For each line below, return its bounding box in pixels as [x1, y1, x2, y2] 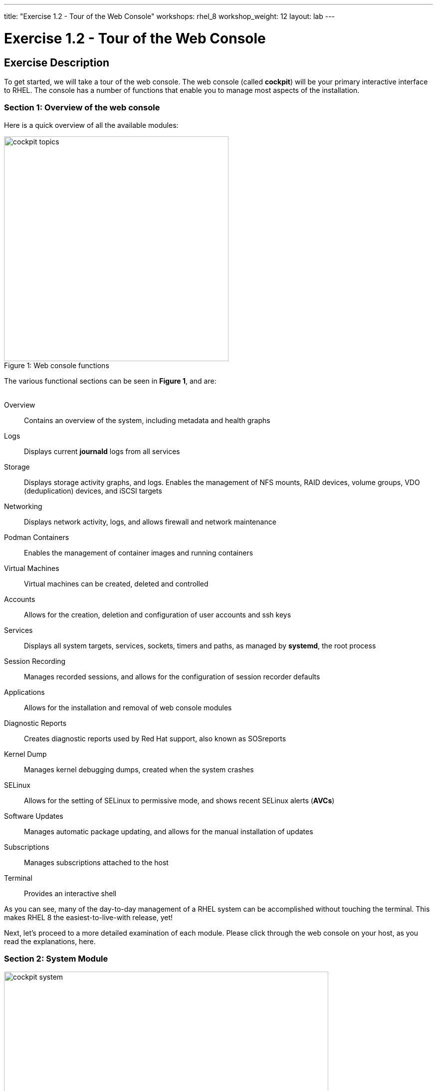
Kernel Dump [4, 749, 47, 758]
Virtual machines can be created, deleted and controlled [24, 579, 209, 588]
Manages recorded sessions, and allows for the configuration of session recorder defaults [24, 672, 320, 681]
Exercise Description [4, 56, 110, 69]
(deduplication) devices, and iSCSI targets [24, 486, 162, 495]
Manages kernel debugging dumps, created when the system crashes [24, 765, 254, 774]
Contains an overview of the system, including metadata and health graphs [24, 416, 270, 425]
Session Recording [4, 656, 66, 665]
